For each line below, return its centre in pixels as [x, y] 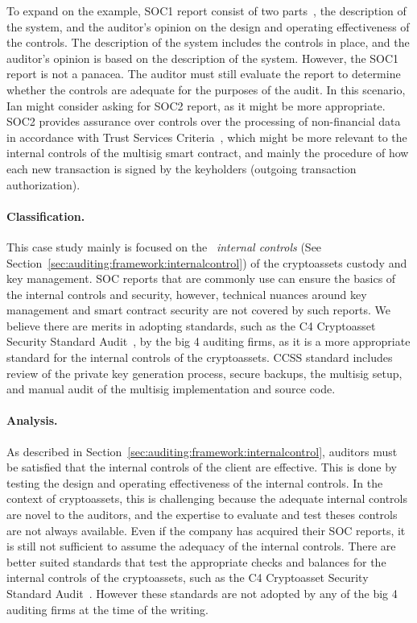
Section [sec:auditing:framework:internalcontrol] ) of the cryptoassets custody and [207, 262]
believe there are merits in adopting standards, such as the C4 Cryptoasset [191, 325]
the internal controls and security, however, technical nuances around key [187, 294]
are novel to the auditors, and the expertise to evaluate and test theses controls [202, 515]
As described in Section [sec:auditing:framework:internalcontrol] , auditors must [202, 451]
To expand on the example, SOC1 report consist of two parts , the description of [206, 10]
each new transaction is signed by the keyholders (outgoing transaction [182, 168]
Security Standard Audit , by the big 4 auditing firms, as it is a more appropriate [208, 341]
